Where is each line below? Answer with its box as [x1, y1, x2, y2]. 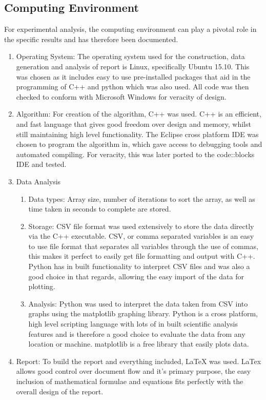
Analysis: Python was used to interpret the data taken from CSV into [28, 298, 248, 309]
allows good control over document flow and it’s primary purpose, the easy [16, 366, 251, 376]
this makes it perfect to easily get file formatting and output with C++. [28, 251, 255, 261]
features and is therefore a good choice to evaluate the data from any [28, 328, 245, 339]
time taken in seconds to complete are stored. [28, 203, 171, 214]
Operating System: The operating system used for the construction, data [16, 51, 245, 62]
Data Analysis [16, 176, 61, 186]
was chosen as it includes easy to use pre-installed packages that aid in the [16, 71, 251, 82]
